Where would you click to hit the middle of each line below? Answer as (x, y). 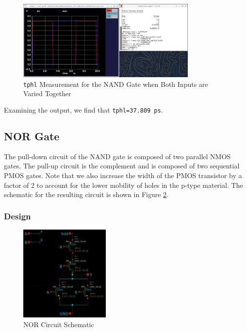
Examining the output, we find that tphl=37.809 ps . (83, 109)
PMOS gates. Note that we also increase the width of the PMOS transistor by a (123, 175)
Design (17, 216)
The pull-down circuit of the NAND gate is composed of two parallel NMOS (117, 156)
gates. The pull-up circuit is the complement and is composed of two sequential (122, 166)
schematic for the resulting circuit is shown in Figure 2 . (86, 194)
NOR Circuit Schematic (59, 324)
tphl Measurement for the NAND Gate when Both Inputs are (116, 84)
